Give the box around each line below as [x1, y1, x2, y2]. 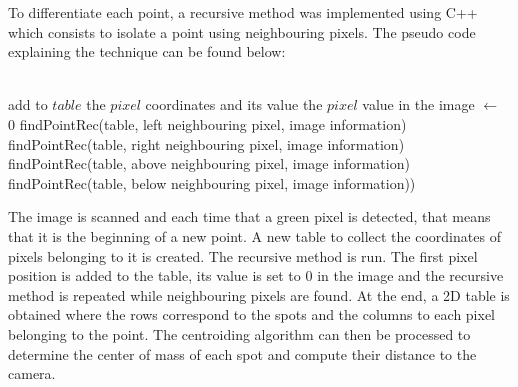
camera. [8, 363, 56, 384]
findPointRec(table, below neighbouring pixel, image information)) [8, 172, 416, 193]
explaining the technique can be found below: [8, 41, 286, 62]
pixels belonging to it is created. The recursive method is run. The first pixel [8, 245, 478, 266]
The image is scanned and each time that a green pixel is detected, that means [8, 206, 491, 227]
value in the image [362, 94, 475, 115]
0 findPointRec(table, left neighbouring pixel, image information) [8, 113, 407, 134]
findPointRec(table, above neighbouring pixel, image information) [8, 153, 410, 174]
